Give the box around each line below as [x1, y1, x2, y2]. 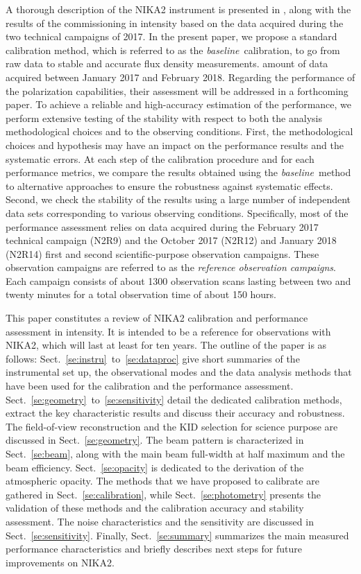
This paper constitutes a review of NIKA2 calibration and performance [6, 311, 308, 325]
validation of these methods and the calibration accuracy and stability [6, 501, 304, 515]
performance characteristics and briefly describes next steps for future [6, 541, 303, 556]
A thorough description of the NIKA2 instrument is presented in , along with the [6, 2, 351, 16]
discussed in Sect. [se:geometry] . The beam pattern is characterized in [6, 433, 304, 447]
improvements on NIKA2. [6, 555, 115, 569]
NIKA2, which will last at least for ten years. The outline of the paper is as [6, 338, 327, 352]
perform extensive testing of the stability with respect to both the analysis [6, 110, 322, 125]
